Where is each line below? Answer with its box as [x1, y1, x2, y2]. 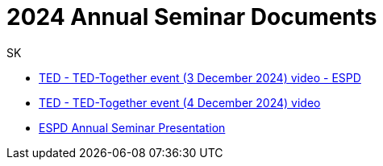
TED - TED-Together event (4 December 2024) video [39, 95, 321, 110]
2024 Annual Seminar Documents [6, 3, 377, 31]
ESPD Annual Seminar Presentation [39, 120, 226, 135]
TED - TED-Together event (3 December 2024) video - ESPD [39, 70, 361, 85]
